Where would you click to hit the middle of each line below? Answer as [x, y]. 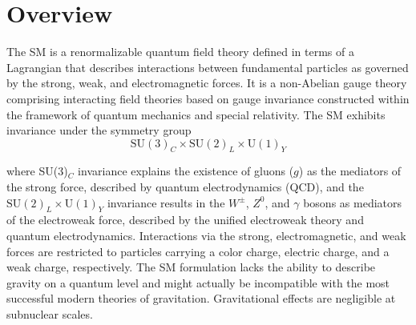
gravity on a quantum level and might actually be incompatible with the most [198, 282]
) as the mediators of [350, 171]
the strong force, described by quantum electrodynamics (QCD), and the [185, 187]
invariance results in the [166, 202]
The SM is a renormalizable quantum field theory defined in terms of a [180, 52]
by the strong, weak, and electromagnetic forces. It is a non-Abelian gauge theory [207, 83]
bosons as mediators [353, 202]
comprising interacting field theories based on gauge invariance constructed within [208, 98]
